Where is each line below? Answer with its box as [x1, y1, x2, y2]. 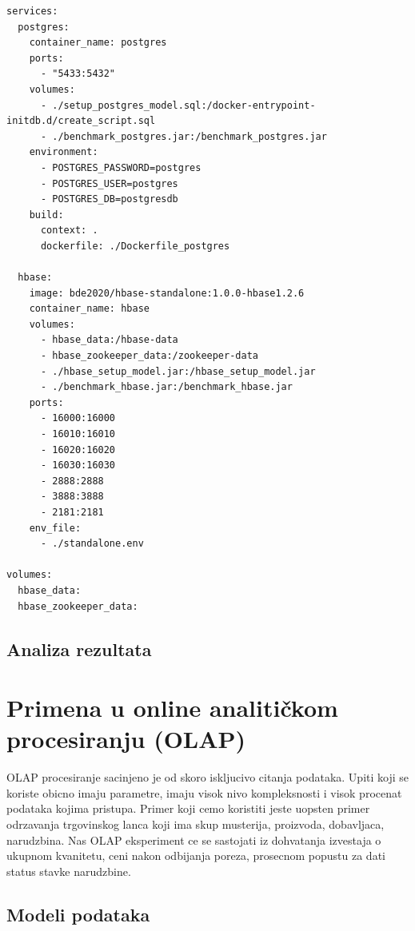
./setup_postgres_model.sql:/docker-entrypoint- [52, 99, 316, 111]
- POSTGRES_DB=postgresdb [40, 193, 178, 205]
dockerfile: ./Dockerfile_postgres [40, 240, 230, 252]
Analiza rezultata [6, 636, 152, 661]
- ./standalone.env [40, 538, 144, 550]
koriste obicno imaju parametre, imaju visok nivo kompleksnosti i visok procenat [6, 784, 402, 801]
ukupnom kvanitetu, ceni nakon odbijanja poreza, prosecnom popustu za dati [6, 847, 385, 864]
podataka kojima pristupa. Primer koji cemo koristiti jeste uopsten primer [6, 800, 370, 817]
